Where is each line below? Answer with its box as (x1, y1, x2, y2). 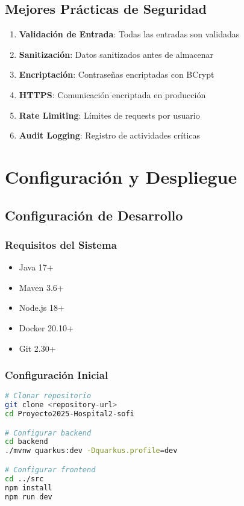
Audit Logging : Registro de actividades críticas (19, 129, 201, 142)
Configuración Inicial (5, 367, 108, 383)
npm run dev (5, 492, 52, 501)
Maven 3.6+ (19, 281, 64, 293)
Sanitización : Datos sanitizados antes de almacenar (19, 48, 214, 60)
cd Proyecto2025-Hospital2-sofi (5, 410, 134, 419)
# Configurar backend (5, 428, 92, 437)
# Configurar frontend (5, 465, 96, 474)
